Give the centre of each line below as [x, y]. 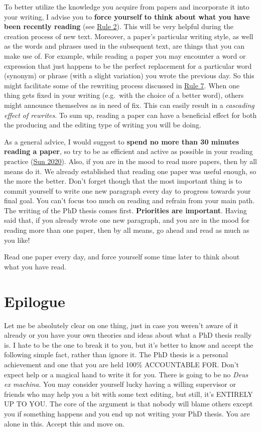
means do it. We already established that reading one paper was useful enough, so [130, 171]
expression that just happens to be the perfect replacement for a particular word [128, 65]
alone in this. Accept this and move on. [64, 423]
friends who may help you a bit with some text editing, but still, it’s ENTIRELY [128, 394]
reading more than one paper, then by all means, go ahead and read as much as [127, 230]
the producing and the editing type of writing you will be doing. [103, 125]
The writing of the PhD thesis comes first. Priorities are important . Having [125, 210]
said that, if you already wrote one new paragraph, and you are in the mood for [127, 220]
